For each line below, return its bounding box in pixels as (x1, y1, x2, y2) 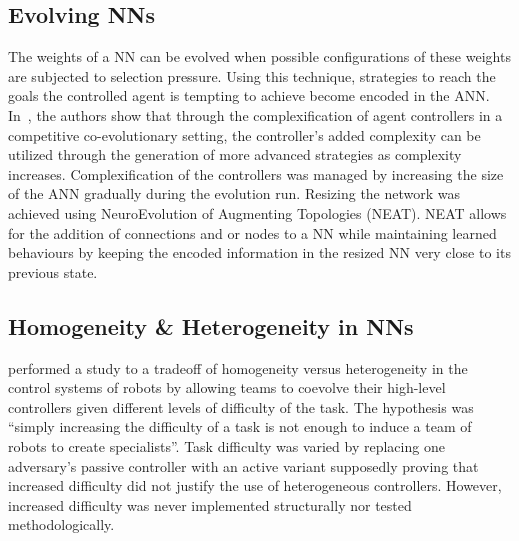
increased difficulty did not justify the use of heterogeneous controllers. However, (8, 475, 502, 496)
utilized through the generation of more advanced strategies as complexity (8, 144, 462, 165)
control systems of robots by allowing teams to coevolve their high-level (8, 377, 446, 398)
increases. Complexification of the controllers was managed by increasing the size (8, 163, 504, 184)
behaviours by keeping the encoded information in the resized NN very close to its (8, 242, 511, 263)
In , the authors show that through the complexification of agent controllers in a (8, 104, 503, 125)
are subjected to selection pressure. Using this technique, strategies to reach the (8, 65, 496, 86)
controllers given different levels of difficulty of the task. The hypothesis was (8, 396, 474, 417)
